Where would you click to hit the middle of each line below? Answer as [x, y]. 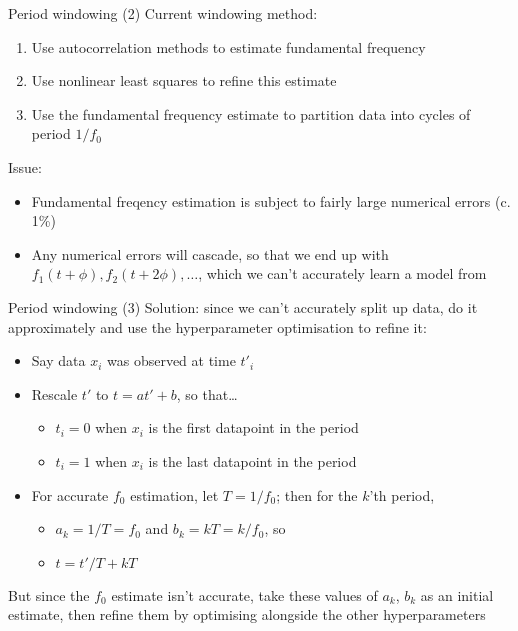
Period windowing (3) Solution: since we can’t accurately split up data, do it [243, 306]
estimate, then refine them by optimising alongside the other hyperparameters [247, 614]
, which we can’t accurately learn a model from [342, 273]
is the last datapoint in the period [252, 460]
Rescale [54, 393]
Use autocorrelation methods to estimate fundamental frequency [228, 46]
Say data [58, 360]
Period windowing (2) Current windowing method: [163, 13]
